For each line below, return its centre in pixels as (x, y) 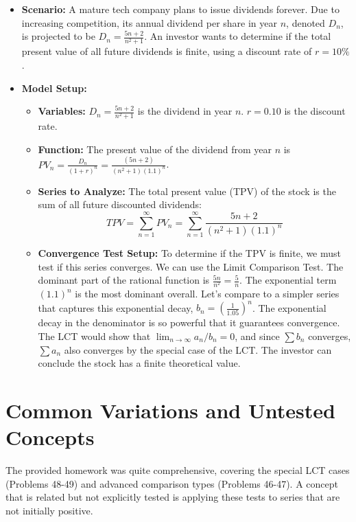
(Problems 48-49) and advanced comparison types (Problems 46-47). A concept (172, 483)
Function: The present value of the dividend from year (155, 149)
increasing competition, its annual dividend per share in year (149, 22)
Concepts (50, 437)
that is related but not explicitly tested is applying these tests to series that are (173, 497)
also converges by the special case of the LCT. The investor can (198, 349)
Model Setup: (54, 88)
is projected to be (58, 36)
